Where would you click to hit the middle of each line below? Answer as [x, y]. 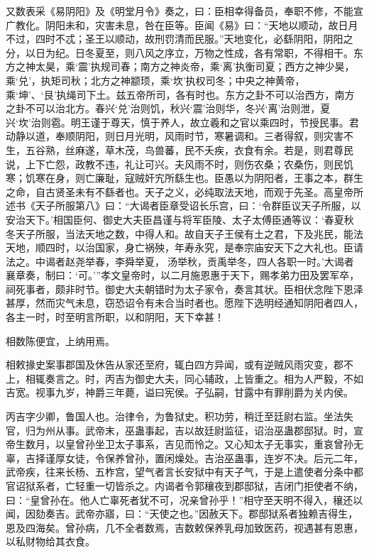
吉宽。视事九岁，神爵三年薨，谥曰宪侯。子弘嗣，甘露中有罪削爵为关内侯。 [180, 392]
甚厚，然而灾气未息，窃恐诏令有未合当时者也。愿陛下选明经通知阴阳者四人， [184, 303]
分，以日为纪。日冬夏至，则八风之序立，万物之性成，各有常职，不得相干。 [180, 52]
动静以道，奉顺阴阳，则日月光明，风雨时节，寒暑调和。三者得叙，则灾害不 [180, 136]
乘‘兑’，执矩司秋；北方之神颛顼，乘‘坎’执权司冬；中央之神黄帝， [155, 80]
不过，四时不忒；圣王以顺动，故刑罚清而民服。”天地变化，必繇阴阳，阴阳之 [180, 39]
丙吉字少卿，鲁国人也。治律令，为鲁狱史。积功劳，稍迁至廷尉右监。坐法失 [180, 416]
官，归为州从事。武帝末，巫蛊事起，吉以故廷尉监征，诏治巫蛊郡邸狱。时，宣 [184, 430]
